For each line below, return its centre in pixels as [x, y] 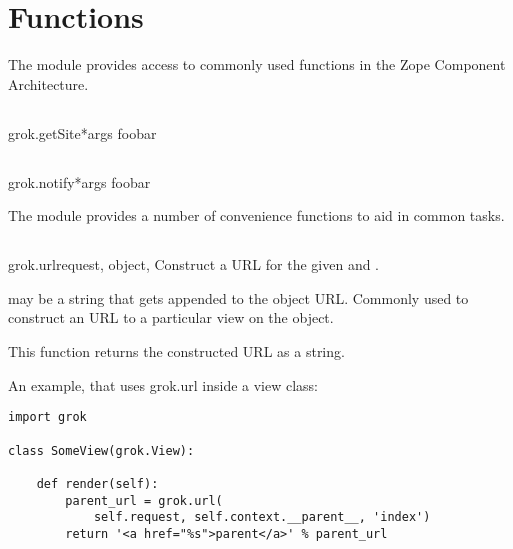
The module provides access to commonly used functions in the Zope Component [257, 64]
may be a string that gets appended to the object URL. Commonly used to [238, 297]
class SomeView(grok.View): [101, 450]
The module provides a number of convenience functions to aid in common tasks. [256, 215]
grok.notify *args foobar [79, 181]
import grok [47, 417]
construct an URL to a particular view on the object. [171, 317]
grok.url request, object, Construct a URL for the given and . [193, 264]
